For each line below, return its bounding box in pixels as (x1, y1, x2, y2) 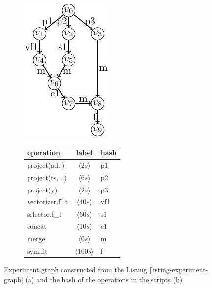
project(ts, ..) (27, 172, 67, 182)
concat (27, 221, 47, 231)
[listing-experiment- (149, 264, 208, 274)
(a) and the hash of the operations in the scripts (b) (25, 274, 182, 284)
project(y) (27, 184, 58, 194)
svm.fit (27, 245, 48, 256)
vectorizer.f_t (27, 196, 68, 207)
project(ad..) (27, 160, 65, 170)
